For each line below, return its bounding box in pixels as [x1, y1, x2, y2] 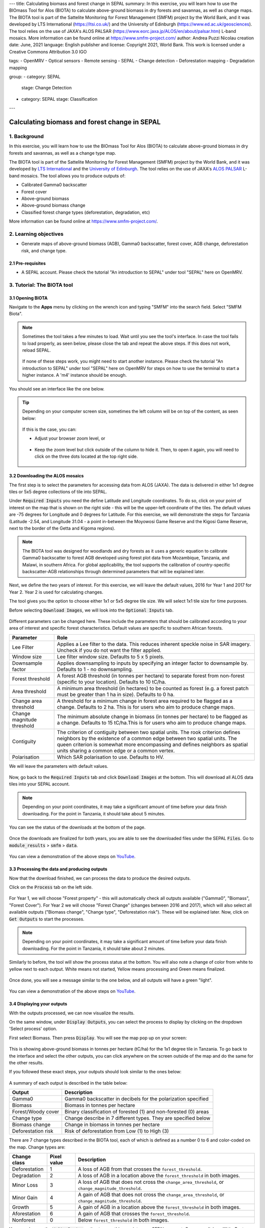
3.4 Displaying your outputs [9, 1001, 67, 1007]
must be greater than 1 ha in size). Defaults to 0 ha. [57, 691, 175, 698]
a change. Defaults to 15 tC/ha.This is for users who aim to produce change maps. [57, 719, 247, 726]
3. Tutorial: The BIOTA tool [9, 281, 73, 288]
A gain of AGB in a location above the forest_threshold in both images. [78, 1203, 241, 1210]
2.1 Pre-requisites [9, 260, 46, 266]
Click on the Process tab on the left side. [9, 884, 93, 890]
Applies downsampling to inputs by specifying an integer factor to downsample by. [57, 660, 248, 667]
